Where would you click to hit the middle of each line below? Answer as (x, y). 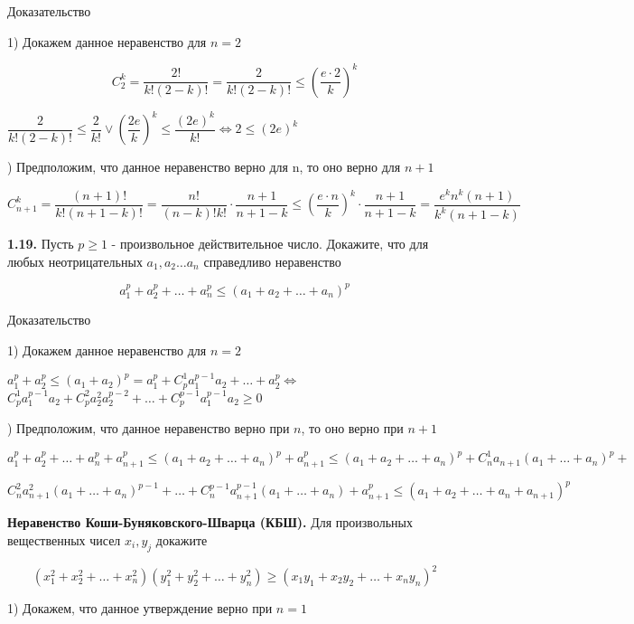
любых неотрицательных (75, 261)
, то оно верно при (352, 428)
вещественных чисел (64, 539)
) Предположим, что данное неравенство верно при (149, 428)
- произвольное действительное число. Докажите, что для (270, 244)
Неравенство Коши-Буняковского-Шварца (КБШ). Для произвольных (210, 522)
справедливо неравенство (272, 261)
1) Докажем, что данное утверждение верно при (140, 608)
